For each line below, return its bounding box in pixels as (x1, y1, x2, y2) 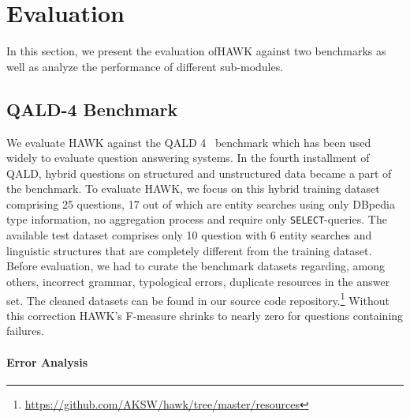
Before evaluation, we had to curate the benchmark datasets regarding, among (6, 258, 386, 274)
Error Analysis (6, 353, 88, 370)
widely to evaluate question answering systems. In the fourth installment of (6, 149, 370, 166)
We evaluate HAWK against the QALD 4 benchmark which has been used (6, 134, 371, 150)
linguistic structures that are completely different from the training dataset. (6, 242, 372, 258)
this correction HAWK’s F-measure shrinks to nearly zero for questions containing (6, 307, 404, 323)
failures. (6, 322, 44, 339)
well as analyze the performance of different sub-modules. (6, 58, 284, 74)
